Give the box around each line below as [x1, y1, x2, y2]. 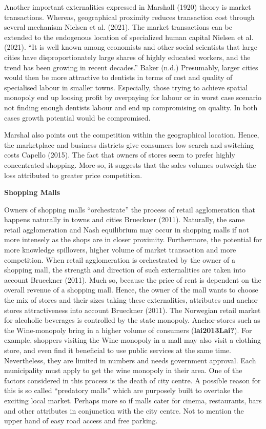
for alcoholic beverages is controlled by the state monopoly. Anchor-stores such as [4, 315, 260, 325]
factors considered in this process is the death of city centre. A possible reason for [4, 375, 261, 385]
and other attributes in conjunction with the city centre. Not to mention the [4, 405, 244, 416]
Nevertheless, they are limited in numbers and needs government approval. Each [4, 355, 256, 365]
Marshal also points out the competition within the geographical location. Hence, [4, 129, 259, 140]
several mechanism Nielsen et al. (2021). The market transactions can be [4, 22, 232, 32]
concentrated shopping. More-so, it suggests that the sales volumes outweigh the [4, 159, 256, 170]
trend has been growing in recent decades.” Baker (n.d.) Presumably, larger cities [4, 62, 258, 72]
